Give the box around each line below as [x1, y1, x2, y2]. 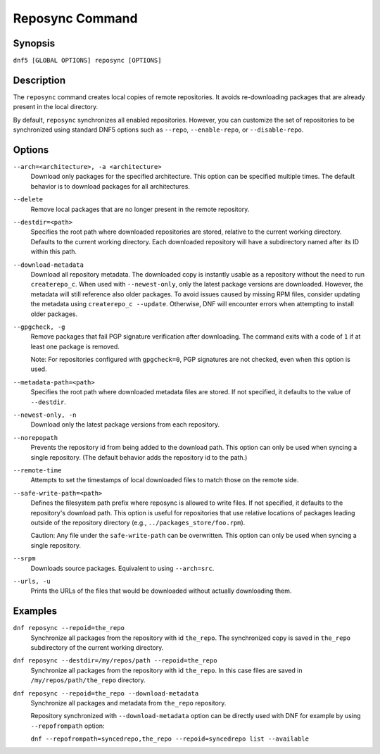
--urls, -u [13, 577, 51, 585]
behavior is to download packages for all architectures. [30, 182, 190, 190]
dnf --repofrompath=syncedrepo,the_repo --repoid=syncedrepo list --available [30, 735, 310, 743]
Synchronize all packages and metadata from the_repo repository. [30, 698, 227, 707]
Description [13, 74, 66, 86]
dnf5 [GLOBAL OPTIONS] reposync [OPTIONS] [13, 56, 162, 65]
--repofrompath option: [30, 722, 105, 730]
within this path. [30, 247, 77, 256]
